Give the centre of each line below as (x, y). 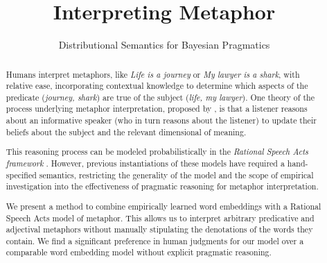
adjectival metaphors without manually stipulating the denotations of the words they (159, 229)
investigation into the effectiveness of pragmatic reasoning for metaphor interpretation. (162, 186)
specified (21, 175)
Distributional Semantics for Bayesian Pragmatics (164, 45)
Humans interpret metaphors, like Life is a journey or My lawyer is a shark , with (153, 74)
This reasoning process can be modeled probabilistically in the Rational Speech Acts (157, 152)
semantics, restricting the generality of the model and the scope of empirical (176, 175)
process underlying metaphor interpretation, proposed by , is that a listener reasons (157, 109)
